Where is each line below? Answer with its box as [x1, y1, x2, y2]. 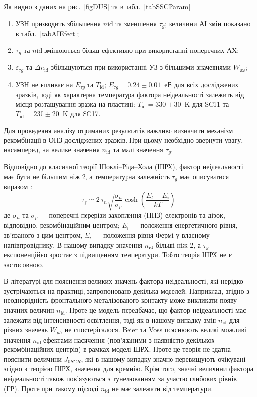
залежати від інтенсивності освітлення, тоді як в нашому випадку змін [4, 314, 216, 325]
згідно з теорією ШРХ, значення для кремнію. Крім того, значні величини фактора [4, 363, 253, 374]
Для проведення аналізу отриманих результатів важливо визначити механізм [4, 125, 233, 135]
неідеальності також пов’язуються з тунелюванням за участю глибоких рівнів [4, 373, 237, 384]
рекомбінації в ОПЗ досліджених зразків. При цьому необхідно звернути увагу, [4, 135, 243, 145]
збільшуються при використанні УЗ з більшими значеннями [51, 62, 231, 72]
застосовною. [4, 259, 43, 269]
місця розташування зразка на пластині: [15, 99, 135, 109]
